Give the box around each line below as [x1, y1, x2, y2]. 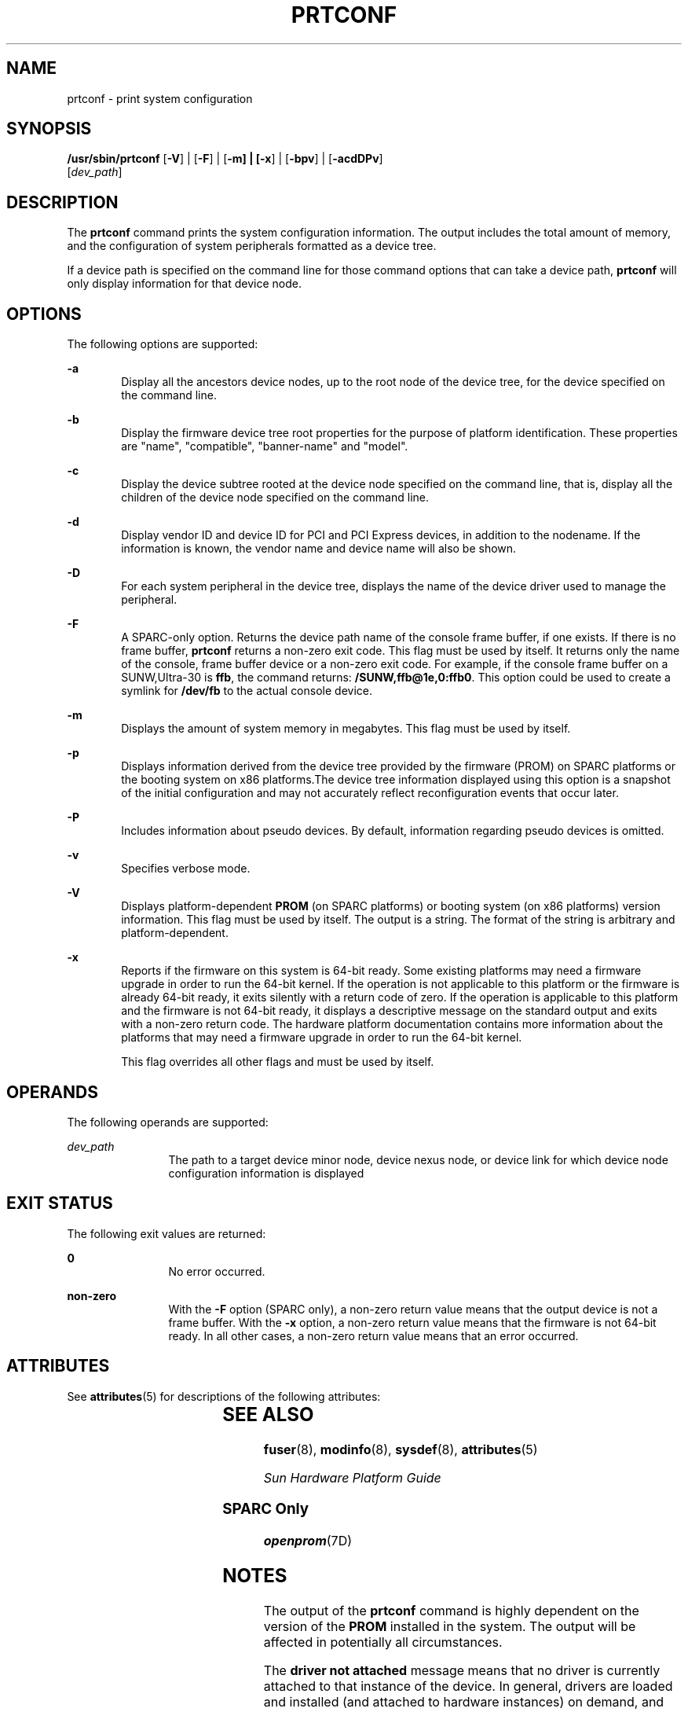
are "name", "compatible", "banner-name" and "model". [121, 439, 408, 454]
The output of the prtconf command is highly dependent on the [263, 1602, 639, 1618]
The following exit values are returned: [67, 1226, 266, 1240]
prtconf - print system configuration [67, 91, 253, 105]
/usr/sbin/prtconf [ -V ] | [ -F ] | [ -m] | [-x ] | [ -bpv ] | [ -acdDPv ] [67, 152, 383, 166]
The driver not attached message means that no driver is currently [263, 1662, 661, 1678]
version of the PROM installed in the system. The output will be [263, 1618, 636, 1634]
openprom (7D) [263, 1533, 353, 1549]
